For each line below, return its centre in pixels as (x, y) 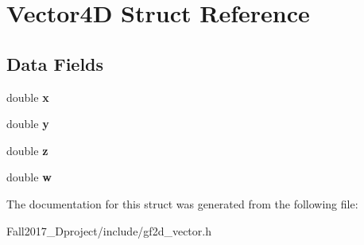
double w (29, 177)
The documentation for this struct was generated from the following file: (182, 203)
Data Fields (55, 63)
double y (28, 124)
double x (28, 97)
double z (27, 150)
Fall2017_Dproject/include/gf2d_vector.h (109, 230)
